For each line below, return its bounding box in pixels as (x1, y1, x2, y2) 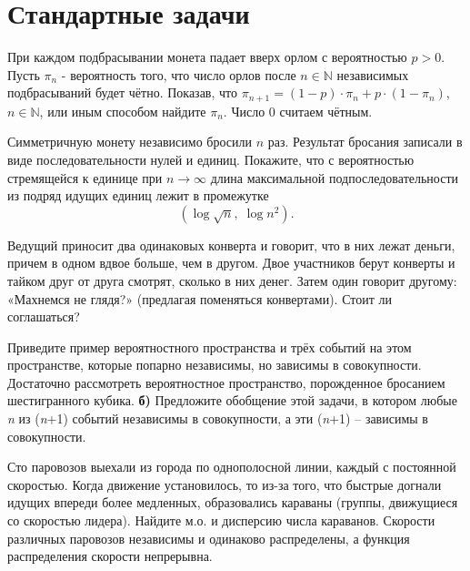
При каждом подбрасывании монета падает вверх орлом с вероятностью (7, 47, 407, 66)
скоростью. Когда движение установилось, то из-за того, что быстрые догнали (7, 474, 442, 494)
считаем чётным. (279, 101, 373, 120)
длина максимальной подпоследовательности (210, 168, 459, 187)
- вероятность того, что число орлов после (61, 65, 296, 84)
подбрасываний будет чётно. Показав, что (7, 83, 237, 102)
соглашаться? (7, 307, 80, 326)
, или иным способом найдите (39, 101, 206, 120)
